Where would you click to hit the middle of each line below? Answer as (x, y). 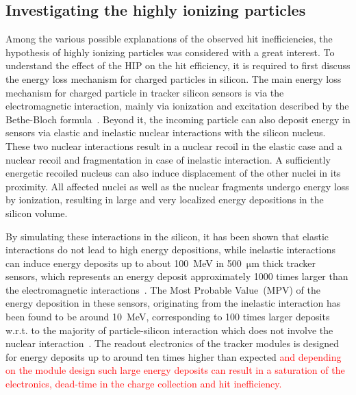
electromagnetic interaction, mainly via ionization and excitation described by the (177, 106)
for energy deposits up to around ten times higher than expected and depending (174, 356)
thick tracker (289, 263)
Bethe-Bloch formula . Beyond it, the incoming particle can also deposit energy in (178, 119)
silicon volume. (37, 213)
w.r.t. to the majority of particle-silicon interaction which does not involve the (169, 330)
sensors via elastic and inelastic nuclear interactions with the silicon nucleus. (166, 132)
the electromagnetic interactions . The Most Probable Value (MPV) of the (163, 289)
